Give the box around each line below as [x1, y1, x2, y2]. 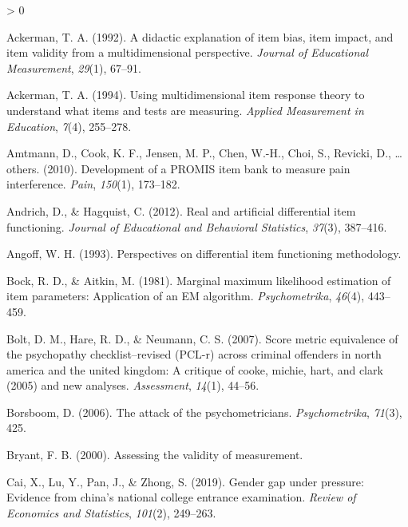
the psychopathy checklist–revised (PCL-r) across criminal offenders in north [6, 346, 382, 363]
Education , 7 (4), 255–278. [6, 117, 132, 134]
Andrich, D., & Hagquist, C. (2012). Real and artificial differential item [6, 202, 356, 219]
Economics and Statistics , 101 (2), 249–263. [6, 504, 216, 521]
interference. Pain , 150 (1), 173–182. [6, 176, 180, 192]
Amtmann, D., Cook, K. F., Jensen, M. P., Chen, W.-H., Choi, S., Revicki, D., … [6, 145, 402, 161]
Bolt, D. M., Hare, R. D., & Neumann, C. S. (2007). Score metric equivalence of [6, 330, 398, 347]
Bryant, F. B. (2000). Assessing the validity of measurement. [6, 446, 303, 463]
